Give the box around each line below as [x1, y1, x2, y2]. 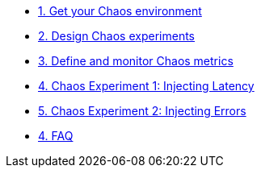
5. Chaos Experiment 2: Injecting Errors [38, 104, 246, 118]
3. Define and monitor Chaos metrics [38, 54, 234, 68]
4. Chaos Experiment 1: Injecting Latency [38, 79, 255, 93]
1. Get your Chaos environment [38, 4, 202, 18]
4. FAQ [38, 129, 74, 143]
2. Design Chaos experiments [38, 29, 195, 43]
